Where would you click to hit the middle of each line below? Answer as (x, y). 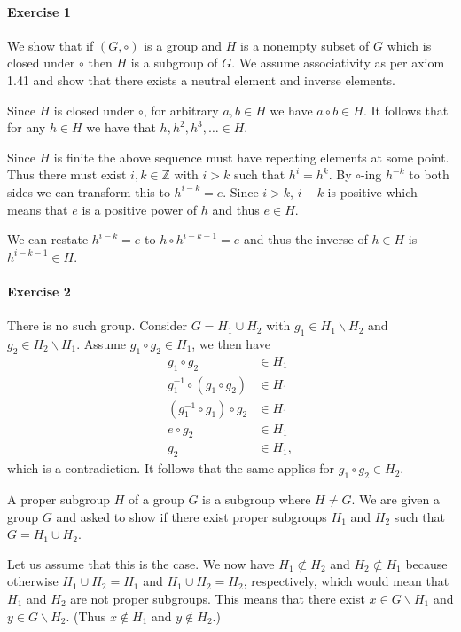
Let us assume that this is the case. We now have (141, 563)
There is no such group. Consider (97, 325)
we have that (121, 127)
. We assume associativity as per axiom (338, 63)
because (426, 563)
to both (429, 174)
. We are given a (396, 499)
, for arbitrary (181, 110)
